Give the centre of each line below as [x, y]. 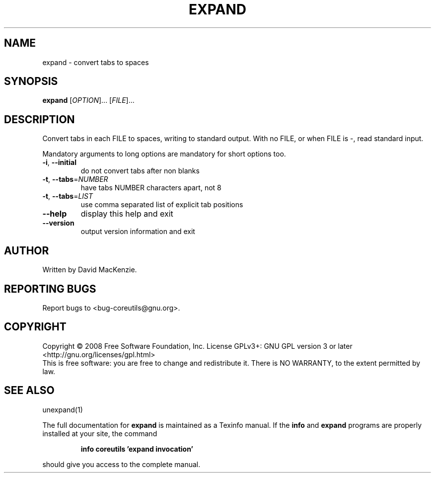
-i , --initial [59, 162]
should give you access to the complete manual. [121, 464]
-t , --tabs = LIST [68, 196]
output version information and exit [138, 232]
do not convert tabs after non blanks [140, 171]
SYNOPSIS [31, 81]
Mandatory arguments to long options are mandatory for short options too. [164, 154]
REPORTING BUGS [50, 289]
